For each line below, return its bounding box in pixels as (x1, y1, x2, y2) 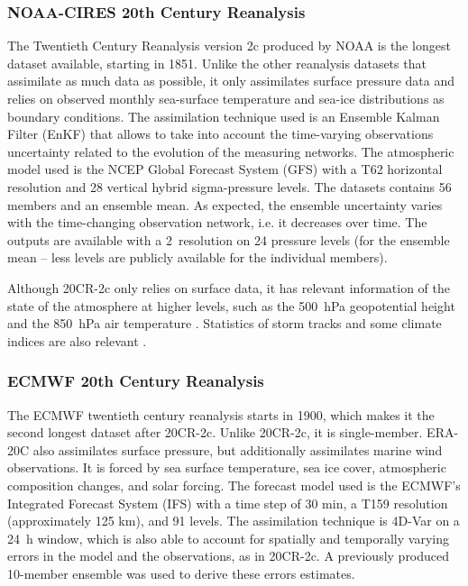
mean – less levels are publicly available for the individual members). (7, 248, 388, 267)
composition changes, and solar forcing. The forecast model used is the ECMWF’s (7, 475, 461, 494)
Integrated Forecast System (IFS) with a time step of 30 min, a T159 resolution (7, 493, 448, 512)
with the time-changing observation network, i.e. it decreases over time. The (7, 213, 427, 232)
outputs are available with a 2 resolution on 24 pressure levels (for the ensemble (7, 230, 450, 249)
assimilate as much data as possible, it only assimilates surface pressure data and (7, 71, 455, 90)
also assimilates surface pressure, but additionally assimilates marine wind (32, 440, 443, 459)
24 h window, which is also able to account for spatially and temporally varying (7, 528, 449, 547)
